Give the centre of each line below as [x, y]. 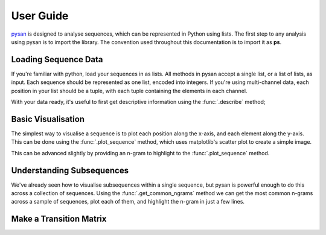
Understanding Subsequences [70, 170]
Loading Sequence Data [57, 60]
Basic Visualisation [48, 119]
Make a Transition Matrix [59, 219]
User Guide [40, 16]
